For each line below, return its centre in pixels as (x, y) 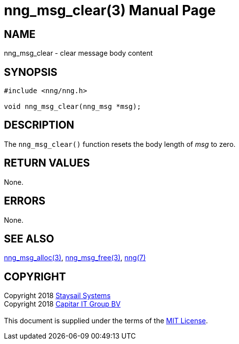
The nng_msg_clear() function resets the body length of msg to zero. (120, 144)
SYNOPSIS (31, 72)
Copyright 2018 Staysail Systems (57, 296)
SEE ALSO (29, 239)
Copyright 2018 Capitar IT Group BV (62, 304)
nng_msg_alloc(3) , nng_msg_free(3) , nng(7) (75, 258)
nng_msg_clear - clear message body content (78, 53)
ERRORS (25, 201)
